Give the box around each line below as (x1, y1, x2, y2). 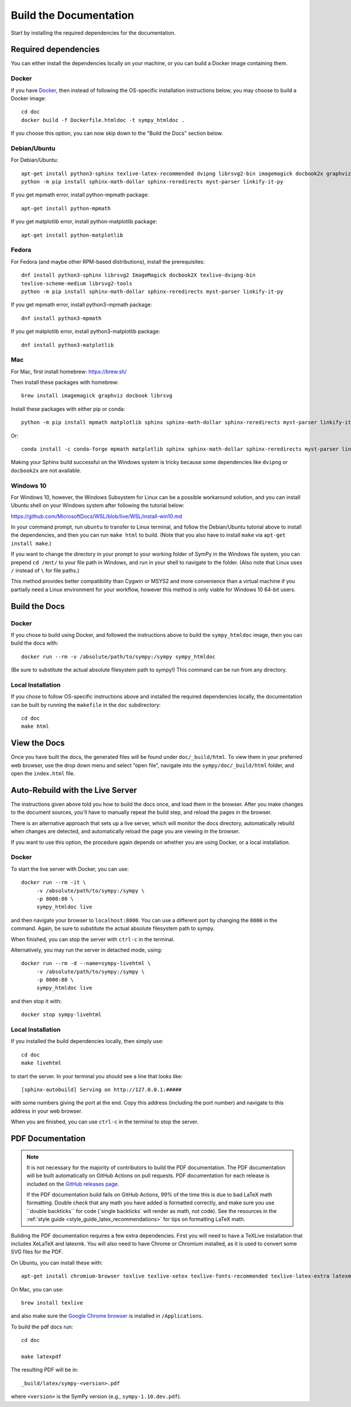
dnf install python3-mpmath (21, 315, 102, 322)
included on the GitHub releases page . (26, 1180, 119, 1187)
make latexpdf (21, 1353, 61, 1360)
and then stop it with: (11, 997, 62, 1004)
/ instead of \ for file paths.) (11, 567, 80, 574)
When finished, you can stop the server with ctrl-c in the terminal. (11, 935, 175, 943)
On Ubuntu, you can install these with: (11, 1259, 103, 1266)
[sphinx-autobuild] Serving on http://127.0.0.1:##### (21, 1086, 182, 1093)
